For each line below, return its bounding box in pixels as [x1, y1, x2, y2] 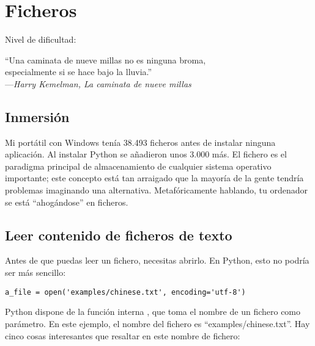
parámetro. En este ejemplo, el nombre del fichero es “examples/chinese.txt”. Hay [5, 317, 310, 330]
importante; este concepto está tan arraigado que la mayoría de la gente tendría [5, 171, 304, 184]
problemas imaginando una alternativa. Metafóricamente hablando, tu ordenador [5, 184, 308, 196]
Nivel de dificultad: [5, 33, 76, 46]
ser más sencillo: [5, 266, 66, 279]
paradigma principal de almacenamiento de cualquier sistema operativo [5, 159, 272, 172]
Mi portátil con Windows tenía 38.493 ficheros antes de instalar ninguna [5, 135, 276, 148]
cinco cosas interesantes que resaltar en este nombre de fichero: [5, 329, 240, 342]
